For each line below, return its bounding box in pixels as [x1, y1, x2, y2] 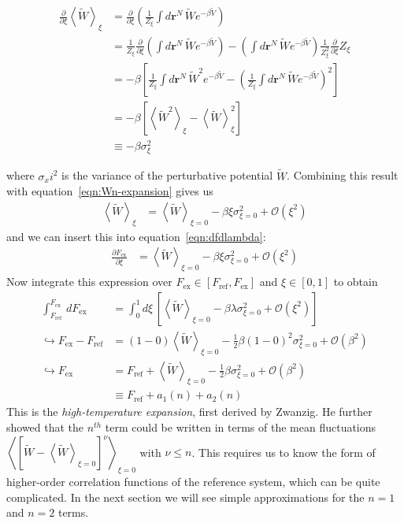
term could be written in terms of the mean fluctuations [105, 419, 376, 436]
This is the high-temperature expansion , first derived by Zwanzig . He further [6, 403, 372, 420]
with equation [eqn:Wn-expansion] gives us [6, 183, 213, 199]
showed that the [6, 419, 84, 436]
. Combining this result [287, 167, 398, 184]
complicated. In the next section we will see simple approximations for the [6, 488, 365, 505]
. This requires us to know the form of [191, 443, 376, 460]
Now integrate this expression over [6, 273, 172, 290]
